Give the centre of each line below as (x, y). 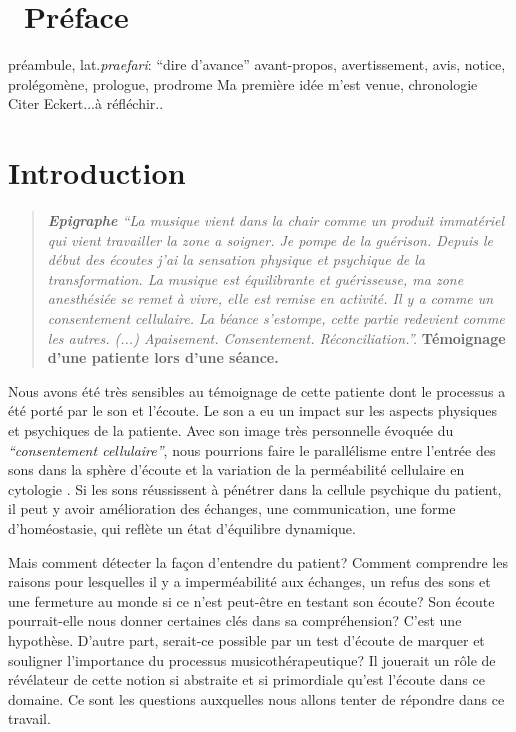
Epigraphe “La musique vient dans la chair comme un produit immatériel (276, 220)
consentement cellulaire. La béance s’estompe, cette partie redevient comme (276, 318)
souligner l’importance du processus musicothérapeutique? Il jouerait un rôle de (252, 659)
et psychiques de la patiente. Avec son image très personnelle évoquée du (231, 429)
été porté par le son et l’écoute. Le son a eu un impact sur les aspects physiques (252, 410)
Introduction (97, 172)
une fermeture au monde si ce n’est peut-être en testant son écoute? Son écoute (251, 600)
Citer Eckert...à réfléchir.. (86, 103)
